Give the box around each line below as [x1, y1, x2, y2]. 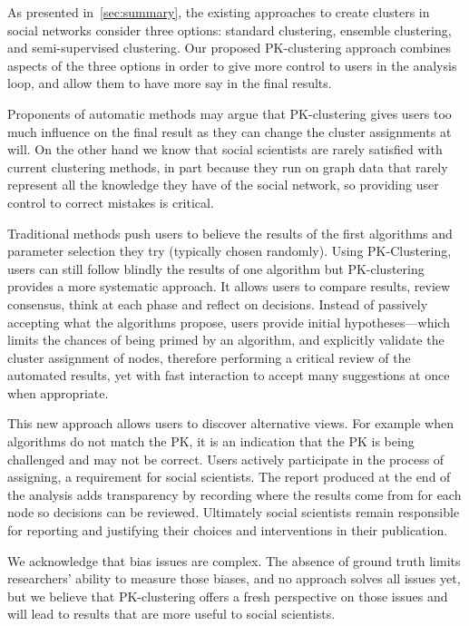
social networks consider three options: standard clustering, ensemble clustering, [7, 20, 452, 39]
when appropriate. [7, 383, 109, 402]
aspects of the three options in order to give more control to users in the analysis [7, 55, 457, 74]
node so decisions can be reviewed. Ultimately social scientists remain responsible [7, 503, 460, 522]
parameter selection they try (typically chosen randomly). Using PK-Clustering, [7, 241, 452, 260]
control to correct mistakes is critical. [7, 192, 214, 211]
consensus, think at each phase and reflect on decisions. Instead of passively [7, 294, 428, 313]
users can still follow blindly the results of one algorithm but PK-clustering [7, 259, 425, 278]
